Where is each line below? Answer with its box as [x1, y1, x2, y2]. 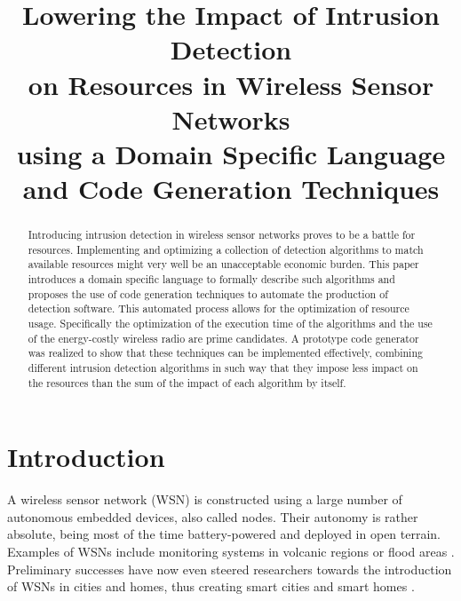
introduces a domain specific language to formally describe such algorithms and [28, 272, 395, 287]
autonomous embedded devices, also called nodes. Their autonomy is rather [7, 507, 418, 526]
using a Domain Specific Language [16, 135, 446, 171]
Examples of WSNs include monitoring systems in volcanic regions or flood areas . [7, 542, 455, 561]
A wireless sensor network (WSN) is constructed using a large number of [7, 490, 402, 509]
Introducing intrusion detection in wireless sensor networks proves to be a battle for [28, 227, 416, 242]
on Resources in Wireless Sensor [28, 66, 434, 102]
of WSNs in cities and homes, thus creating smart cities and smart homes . [7, 577, 415, 596]
